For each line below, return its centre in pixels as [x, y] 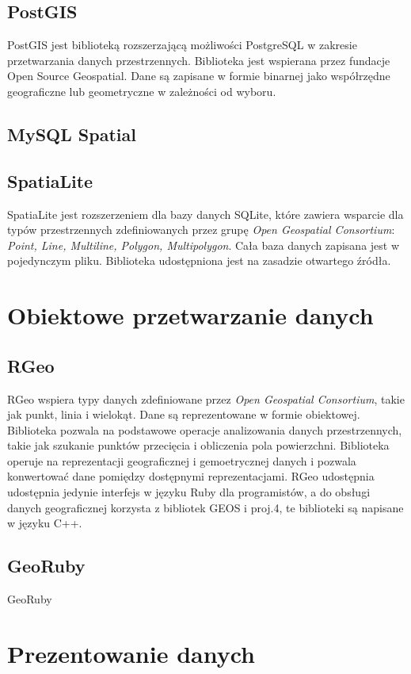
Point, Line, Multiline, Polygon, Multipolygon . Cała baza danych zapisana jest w [204, 245]
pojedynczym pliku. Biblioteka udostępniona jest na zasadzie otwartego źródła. [199, 260]
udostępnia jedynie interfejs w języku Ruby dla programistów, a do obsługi [189, 492]
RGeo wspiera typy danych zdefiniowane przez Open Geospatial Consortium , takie [206, 398]
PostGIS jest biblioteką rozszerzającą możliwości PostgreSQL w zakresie [182, 45]
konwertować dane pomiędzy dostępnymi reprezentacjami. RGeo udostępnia [191, 476]
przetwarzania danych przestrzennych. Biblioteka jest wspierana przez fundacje [199, 60]
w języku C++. [45, 523]
